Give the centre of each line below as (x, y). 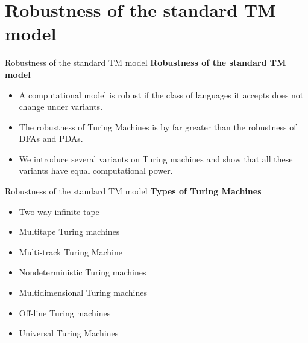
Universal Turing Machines (69, 333)
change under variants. (61, 107)
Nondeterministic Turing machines (83, 272)
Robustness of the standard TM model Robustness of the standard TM (146, 63)
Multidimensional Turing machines (83, 293)
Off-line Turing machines (65, 313)
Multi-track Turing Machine (71, 252)
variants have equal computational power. (96, 171)
